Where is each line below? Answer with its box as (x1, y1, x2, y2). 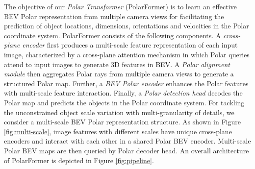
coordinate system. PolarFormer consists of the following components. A (4, 30, 221, 40)
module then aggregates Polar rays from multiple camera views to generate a (4, 69, 234, 79)
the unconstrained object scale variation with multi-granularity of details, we (4, 107, 234, 117)
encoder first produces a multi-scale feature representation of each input (22, 40, 238, 50)
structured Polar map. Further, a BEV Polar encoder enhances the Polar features (4, 78, 249, 88)
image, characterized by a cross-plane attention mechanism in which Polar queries (4, 49, 250, 59)
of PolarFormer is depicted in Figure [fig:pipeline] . (4, 155, 154, 165)
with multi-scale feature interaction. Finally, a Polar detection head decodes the (4, 88, 243, 98)
